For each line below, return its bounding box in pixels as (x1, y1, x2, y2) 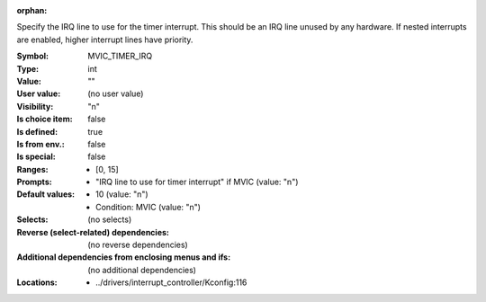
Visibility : (16, 101, 54, 111)
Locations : (16, 277, 58, 288)
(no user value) (87, 88, 144, 99)
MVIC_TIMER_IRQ (87, 50, 153, 62)
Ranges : (16, 164, 49, 174)
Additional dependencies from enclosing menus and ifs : (16, 252, 231, 262)
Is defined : (16, 126, 58, 137)
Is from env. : (16, 138, 65, 149)
